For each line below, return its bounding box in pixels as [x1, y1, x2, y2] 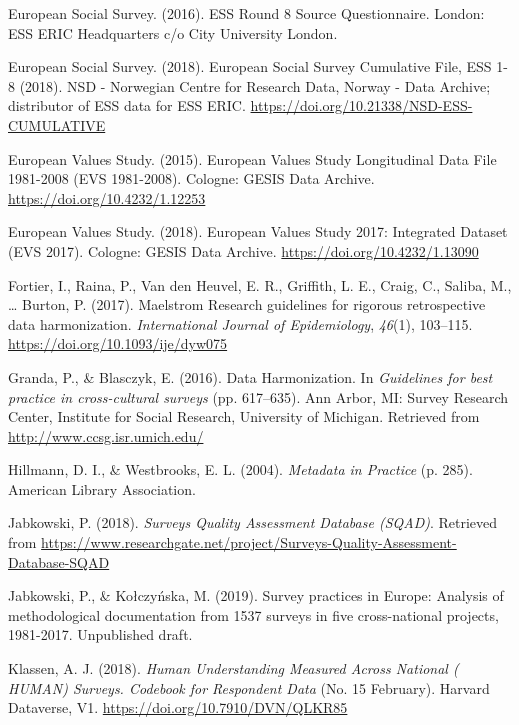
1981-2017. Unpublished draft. [8, 624, 193, 645]
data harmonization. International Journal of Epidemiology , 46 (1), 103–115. [8, 313, 473, 334]
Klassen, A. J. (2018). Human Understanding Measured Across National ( [8, 658, 459, 679]
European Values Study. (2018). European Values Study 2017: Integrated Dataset [8, 221, 508, 242]
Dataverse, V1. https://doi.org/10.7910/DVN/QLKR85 [8, 697, 348, 718]
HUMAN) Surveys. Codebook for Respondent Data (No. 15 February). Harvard [8, 677, 490, 698]
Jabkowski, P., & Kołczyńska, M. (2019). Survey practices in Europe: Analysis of [8, 585, 504, 606]
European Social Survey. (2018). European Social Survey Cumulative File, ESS [8, 56, 492, 77]
